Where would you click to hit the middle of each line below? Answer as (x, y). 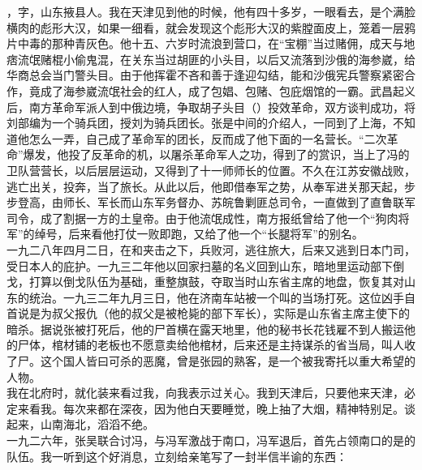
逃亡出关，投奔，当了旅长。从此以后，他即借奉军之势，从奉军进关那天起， (205, 186)
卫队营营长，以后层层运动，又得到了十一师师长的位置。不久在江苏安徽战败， (211, 170)
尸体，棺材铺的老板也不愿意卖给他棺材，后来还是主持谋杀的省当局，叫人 (211, 345)
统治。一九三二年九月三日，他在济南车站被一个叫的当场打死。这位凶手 (216, 297)
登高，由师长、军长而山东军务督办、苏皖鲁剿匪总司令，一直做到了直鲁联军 (216, 202)
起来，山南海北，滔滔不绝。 (80, 424)
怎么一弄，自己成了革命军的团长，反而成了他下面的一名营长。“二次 (208, 138)
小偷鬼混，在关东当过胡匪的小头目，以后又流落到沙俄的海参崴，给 (239, 59)
